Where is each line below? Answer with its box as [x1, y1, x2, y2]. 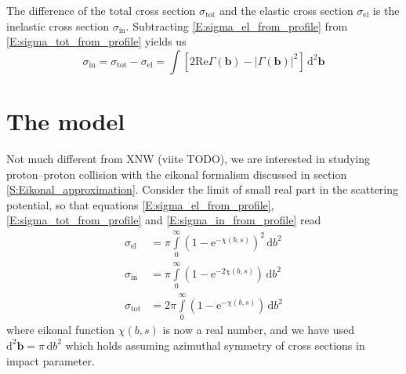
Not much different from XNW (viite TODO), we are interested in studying [6, 150, 371, 166]
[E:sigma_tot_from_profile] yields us [6, 33, 187, 49]
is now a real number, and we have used [162, 321, 354, 338]
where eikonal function [6, 321, 115, 338]
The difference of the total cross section [6, 2, 196, 18]
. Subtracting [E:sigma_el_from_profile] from [125, 17, 348, 34]
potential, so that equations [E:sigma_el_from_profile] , [6, 196, 274, 212]
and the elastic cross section [219, 2, 353, 18]
